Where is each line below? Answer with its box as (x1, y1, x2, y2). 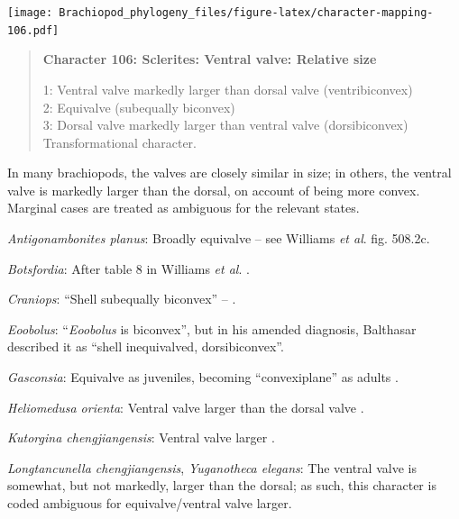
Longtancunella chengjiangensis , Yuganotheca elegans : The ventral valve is (7, 458, 417, 477)
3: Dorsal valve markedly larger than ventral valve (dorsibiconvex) (42, 115, 409, 134)
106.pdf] (7, 23, 60, 37)
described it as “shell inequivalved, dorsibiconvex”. (7, 337, 284, 356)
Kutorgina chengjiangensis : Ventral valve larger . (7, 428, 275, 447)
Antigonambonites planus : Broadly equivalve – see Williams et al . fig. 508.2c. (7, 229, 430, 248)
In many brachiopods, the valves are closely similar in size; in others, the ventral (7, 163, 452, 182)
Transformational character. (42, 132, 197, 151)
